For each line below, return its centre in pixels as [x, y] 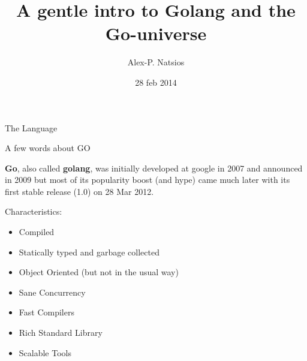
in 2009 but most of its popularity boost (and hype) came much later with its [148, 180]
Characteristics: [34, 211]
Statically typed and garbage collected [89, 252]
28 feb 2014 [156, 82]
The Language [31, 127]
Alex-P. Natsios [156, 62]
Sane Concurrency [52, 292]
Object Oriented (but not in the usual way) [99, 272]
